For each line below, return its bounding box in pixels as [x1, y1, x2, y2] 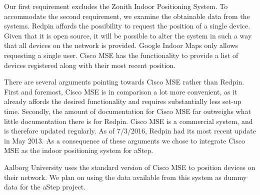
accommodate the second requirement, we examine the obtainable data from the [4, 10, 250, 21]
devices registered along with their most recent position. [4, 59, 176, 70]
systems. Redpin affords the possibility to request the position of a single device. [4, 20, 250, 31]
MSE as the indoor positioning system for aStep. [4, 145, 153, 155]
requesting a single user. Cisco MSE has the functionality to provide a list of [4, 49, 238, 60]
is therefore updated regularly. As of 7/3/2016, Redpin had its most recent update [4, 125, 256, 136]
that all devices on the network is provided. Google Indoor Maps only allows [4, 40, 238, 50]
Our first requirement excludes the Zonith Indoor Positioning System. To [4, 1, 228, 11]
